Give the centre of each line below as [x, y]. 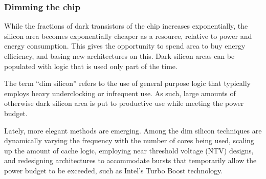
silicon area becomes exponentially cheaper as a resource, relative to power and [128, 36]
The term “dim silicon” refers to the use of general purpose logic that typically [127, 83]
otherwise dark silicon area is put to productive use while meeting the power [124, 103]
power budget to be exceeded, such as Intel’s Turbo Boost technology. [114, 170]
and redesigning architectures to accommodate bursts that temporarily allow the [130, 160]
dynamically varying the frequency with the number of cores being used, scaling [129, 140]
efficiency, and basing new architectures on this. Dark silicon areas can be [119, 56]
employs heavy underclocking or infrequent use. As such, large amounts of [120, 93]
